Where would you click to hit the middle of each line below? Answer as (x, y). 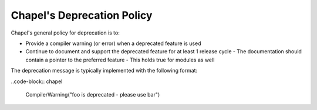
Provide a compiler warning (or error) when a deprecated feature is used (113, 43)
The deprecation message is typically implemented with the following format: (104, 71)
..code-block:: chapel (37, 81)
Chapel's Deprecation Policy (82, 15)
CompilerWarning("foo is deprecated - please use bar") (93, 94)
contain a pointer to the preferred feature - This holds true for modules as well (120, 60)
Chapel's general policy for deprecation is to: (65, 33)
